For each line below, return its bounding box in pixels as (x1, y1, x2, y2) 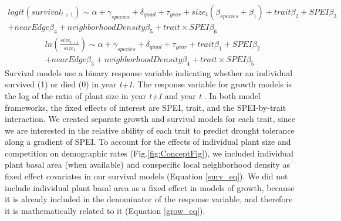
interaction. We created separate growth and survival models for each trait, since (5, 113, 295, 125)
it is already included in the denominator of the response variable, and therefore (5, 193, 293, 205)
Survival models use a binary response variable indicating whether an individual (5, 66, 293, 79)
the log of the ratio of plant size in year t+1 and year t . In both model (5, 89, 261, 101)
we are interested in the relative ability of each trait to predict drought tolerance (5, 124, 295, 136)
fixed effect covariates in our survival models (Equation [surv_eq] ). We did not (5, 170, 288, 182)
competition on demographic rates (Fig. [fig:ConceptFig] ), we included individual (5, 147, 293, 159)
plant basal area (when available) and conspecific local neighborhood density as (5, 158, 291, 171)
